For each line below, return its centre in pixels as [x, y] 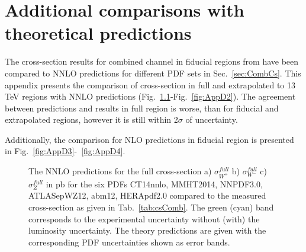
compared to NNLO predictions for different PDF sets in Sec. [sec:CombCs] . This [153, 73]
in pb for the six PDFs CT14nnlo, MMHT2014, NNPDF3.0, [154, 184]
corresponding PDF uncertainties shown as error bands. [129, 242]
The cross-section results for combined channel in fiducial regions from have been [152, 61]
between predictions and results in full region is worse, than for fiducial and [142, 108]
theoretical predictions [98, 33]
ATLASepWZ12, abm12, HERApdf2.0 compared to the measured [147, 195]
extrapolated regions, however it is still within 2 [91, 119]
